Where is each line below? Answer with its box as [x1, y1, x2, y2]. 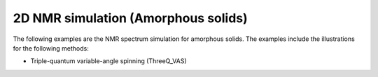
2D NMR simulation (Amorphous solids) [13, 10, 248, 26]
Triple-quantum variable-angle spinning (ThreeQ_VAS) [30, 57, 187, 65]
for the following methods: [13, 44, 89, 52]
